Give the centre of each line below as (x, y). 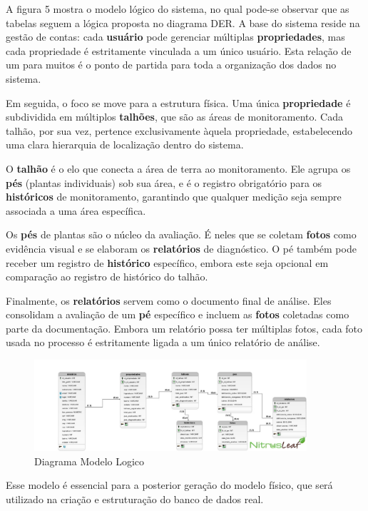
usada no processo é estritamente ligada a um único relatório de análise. (163, 342)
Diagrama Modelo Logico (90, 461)
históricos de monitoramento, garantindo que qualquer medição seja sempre (174, 197)
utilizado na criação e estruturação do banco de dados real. (135, 499)
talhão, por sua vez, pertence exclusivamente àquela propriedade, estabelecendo (179, 130)
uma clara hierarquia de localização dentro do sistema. (125, 145)
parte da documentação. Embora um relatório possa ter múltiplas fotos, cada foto (184, 328)
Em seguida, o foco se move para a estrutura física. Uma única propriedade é (178, 102)
